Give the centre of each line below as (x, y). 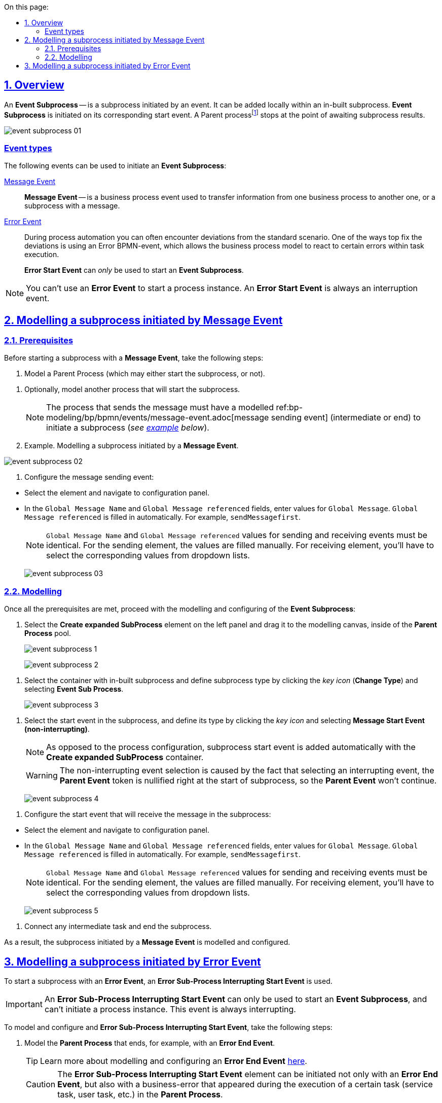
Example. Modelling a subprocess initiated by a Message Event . (132, 446)
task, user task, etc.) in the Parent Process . (140, 1095)
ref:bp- (289, 407)
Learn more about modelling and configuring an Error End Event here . (174, 1061)
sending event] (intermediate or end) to (346, 418)
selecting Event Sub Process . (74, 689)
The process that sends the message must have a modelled (160, 407)
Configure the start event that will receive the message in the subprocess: (148, 814)
